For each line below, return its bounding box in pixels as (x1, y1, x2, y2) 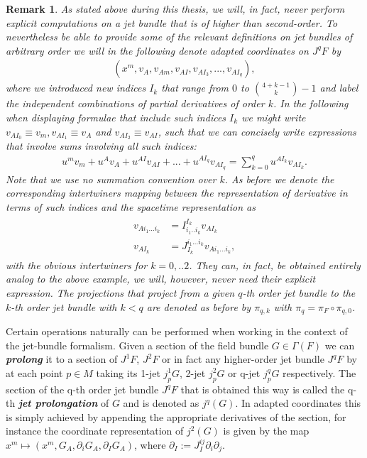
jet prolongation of (18, 396, 109, 410)
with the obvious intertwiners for (6, 257, 148, 272)
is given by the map (223, 423, 310, 438)
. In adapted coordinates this (235, 396, 361, 410)
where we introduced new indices (6, 80, 146, 95)
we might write (241, 110, 306, 124)
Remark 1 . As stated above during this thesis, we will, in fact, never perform (6, 1, 345, 16)
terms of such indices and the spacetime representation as (6, 200, 256, 214)
